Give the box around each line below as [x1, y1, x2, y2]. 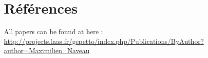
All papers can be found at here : [4, 26, 103, 37]
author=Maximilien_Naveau [4, 45, 90, 56]
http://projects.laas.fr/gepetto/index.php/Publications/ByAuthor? [4, 36, 204, 46]
